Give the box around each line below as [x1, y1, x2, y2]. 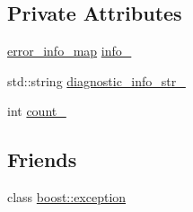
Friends [7, 146, 77, 173]
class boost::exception [7, 188, 127, 207]
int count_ [7, 102, 66, 120]
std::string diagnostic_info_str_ [7, 71, 186, 90]
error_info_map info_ [7, 41, 132, 60]
